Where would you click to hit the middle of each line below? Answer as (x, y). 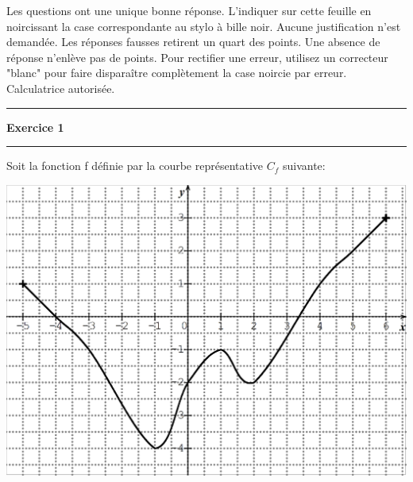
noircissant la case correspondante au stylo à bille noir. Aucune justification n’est (204, 26)
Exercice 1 (35, 127)
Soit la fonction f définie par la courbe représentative (135, 166)
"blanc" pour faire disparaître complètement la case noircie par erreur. (177, 73)
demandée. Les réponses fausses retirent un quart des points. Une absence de (193, 42)
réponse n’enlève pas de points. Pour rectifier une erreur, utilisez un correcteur (197, 57)
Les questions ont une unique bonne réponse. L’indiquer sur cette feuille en (189, 10)
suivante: (304, 166)
